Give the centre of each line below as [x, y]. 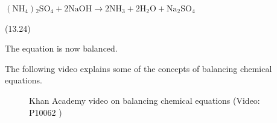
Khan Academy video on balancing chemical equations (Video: [145, 100]
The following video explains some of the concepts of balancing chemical [138, 68]
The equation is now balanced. [61, 48]
